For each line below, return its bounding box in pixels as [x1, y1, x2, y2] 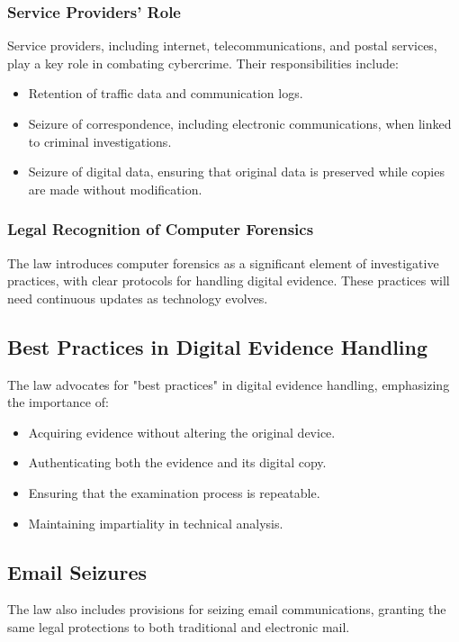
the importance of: [7, 393, 109, 411]
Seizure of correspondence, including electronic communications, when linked [28, 114, 452, 132]
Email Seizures [7, 557, 148, 585]
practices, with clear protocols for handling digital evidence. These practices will [7, 271, 450, 290]
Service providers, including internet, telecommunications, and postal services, [7, 36, 437, 55]
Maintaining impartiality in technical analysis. [28, 513, 283, 532]
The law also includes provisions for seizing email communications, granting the [7, 600, 446, 619]
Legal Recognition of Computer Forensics [7, 218, 314, 240]
